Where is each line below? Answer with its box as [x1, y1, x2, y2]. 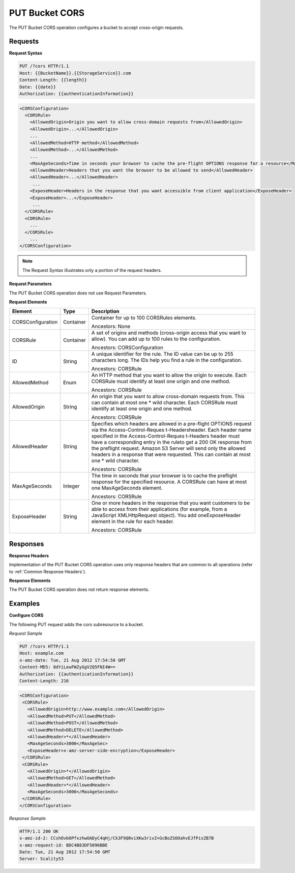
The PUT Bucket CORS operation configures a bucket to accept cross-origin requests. [9, 25, 184, 30]
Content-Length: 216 [19, 678, 69, 684]
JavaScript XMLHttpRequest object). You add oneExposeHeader [91, 512, 241, 519]
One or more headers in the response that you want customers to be [91, 499, 250, 506]
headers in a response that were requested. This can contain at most [91, 451, 251, 458]
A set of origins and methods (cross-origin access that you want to [91, 329, 247, 336]
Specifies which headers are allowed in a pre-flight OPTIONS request [91, 420, 252, 427]
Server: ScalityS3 [19, 856, 64, 862]
